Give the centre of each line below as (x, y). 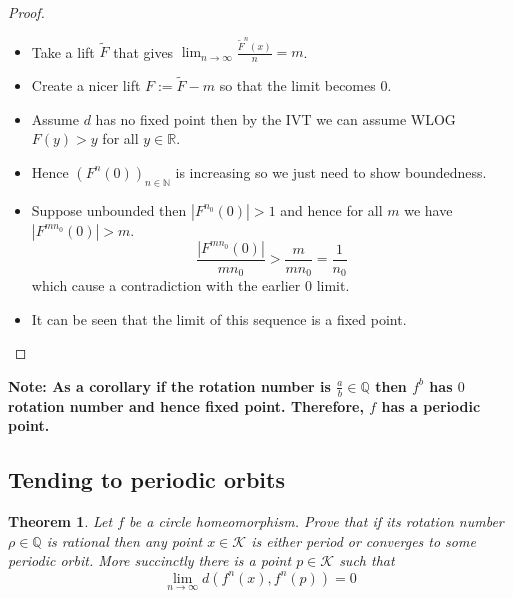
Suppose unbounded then (109, 209)
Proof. (26, 12)
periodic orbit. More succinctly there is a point (150, 560)
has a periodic (431, 405)
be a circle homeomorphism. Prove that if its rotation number (316, 521)
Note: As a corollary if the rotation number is (169, 385)
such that (367, 560)
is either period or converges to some (363, 540)
